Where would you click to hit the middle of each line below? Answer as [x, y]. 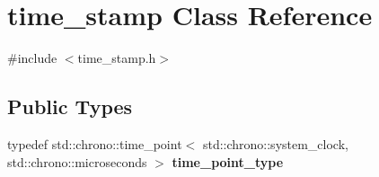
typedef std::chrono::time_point [95, 143]
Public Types [70, 106]
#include [32, 58]
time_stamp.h [117, 58]
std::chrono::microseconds [77, 161]
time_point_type [228, 161]
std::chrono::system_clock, [275, 143]
